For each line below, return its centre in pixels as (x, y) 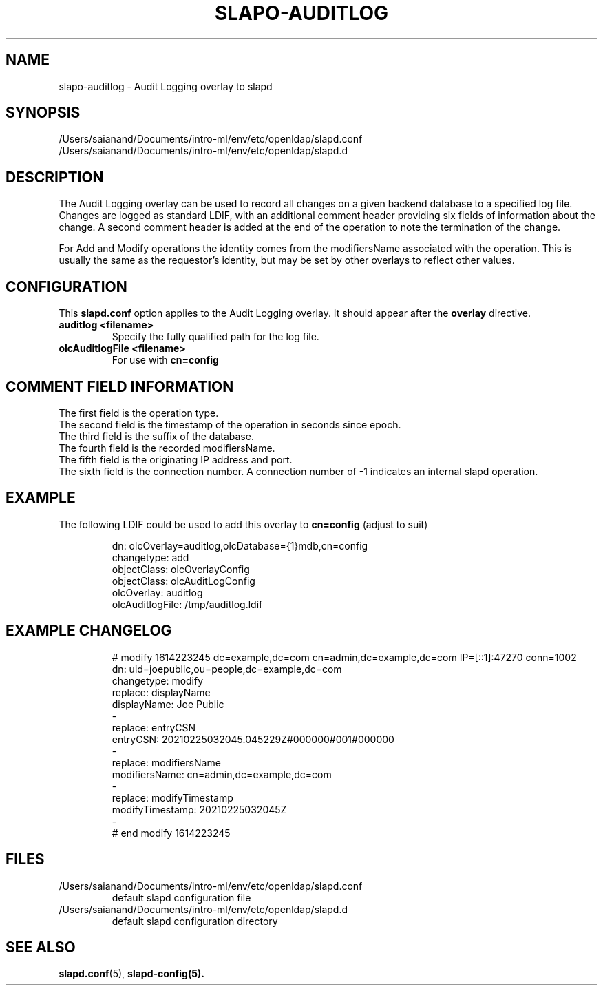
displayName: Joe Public (168, 704)
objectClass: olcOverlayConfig (181, 569)
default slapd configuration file (181, 897)
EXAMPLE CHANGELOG (89, 631)
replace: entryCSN (154, 727)
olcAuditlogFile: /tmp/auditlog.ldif (187, 604)
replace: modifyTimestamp (172, 797)
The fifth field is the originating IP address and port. (176, 459)
